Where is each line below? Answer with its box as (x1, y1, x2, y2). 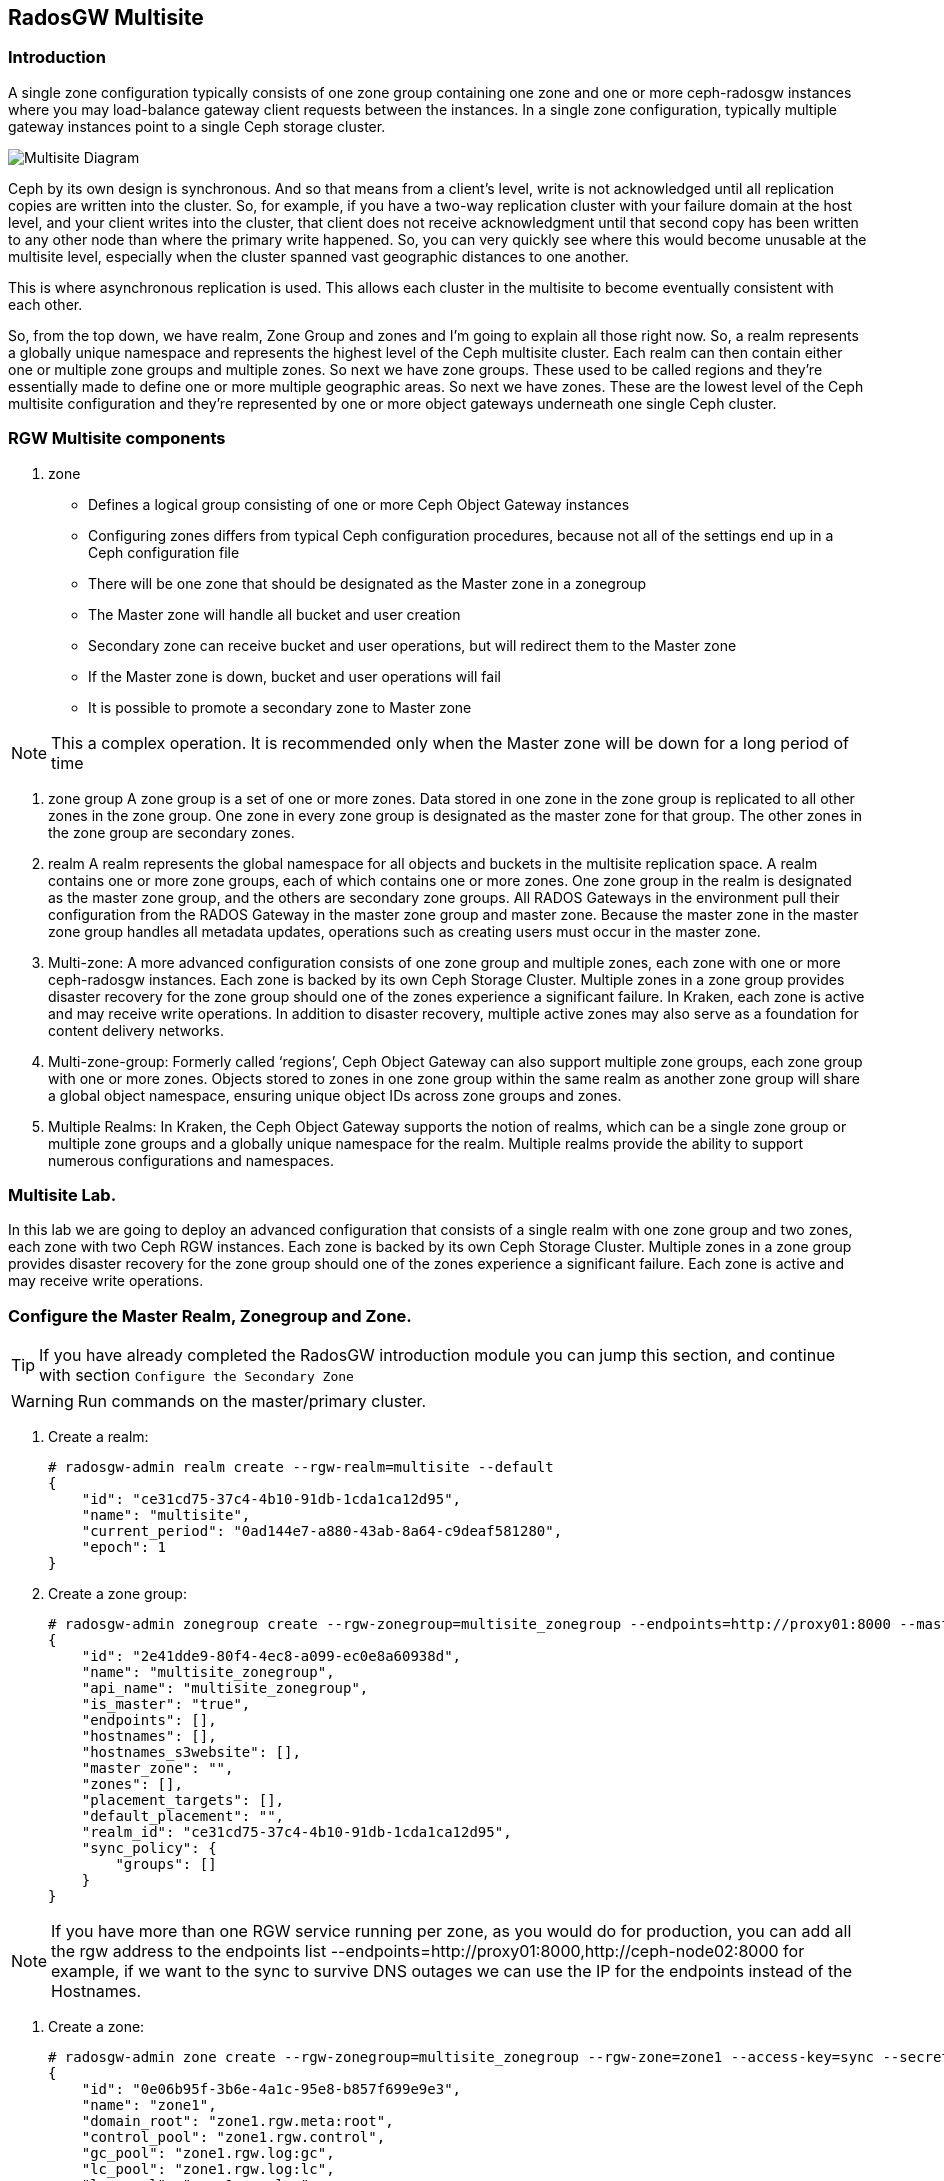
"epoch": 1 (81, 1539, 167, 1556)
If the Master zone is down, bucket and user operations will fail (88, 667, 501, 685)
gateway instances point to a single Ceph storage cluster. (8, 117, 386, 135)
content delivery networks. (48, 1021, 225, 1039)
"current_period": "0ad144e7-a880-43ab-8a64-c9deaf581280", (81, 1523, 563, 1540)
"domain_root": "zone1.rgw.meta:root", (81, 2113, 394, 2130)
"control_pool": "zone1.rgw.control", (81, 2129, 386, 2146)
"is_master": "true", (81, 1696, 251, 1713)
